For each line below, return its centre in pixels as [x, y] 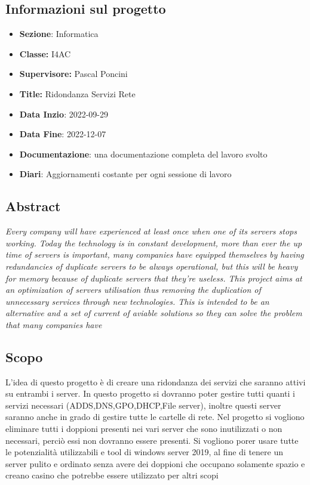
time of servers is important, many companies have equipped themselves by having [155, 254]
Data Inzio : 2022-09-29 [64, 114]
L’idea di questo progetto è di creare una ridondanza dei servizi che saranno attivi [156, 381]
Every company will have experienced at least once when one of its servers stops [151, 231]
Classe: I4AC [45, 53]
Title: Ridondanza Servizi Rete [77, 93]
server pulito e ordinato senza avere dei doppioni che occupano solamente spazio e [155, 463]
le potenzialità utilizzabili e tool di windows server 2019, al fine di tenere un [144, 452]
